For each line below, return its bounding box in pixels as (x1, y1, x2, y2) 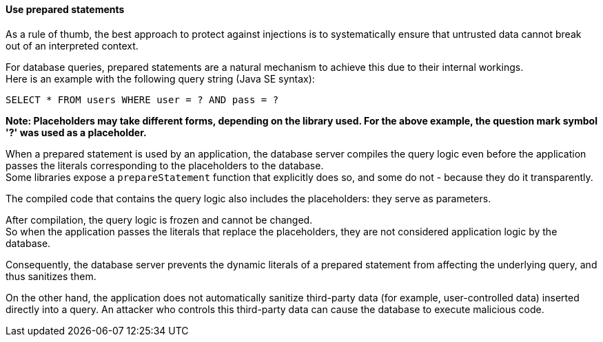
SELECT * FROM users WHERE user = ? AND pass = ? (6, 94, 279, 105)
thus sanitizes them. (6, 270, 96, 282)
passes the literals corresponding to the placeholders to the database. (6, 159, 324, 171)
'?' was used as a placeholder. (6, 126, 147, 138)
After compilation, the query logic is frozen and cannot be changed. (6, 213, 313, 226)
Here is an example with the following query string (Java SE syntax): (6, 72, 315, 85)
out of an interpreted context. (6, 39, 139, 52)
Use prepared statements (6, 3, 125, 15)
